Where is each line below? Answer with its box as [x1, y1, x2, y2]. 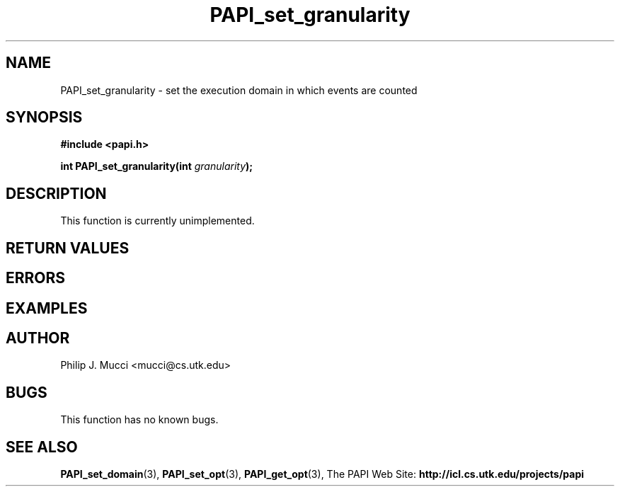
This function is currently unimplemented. [60, 214, 255, 227]
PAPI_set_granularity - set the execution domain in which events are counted [60, 84, 418, 96]
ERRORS [6, 269, 66, 287]
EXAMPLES [6, 299, 88, 317]
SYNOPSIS [6, 108, 83, 127]
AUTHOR [6, 328, 70, 347]
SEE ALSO [6, 437, 78, 456]
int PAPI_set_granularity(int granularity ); [60, 160, 253, 173]
